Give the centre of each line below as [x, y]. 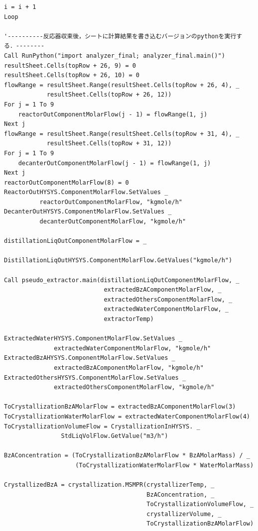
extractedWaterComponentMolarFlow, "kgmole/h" [132, 348]
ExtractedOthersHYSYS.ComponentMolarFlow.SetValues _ [95, 377]
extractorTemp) [129, 319]
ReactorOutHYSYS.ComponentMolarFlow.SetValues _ [86, 192]
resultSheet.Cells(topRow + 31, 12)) [109, 144]
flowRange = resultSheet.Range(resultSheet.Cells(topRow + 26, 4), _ [122, 85]
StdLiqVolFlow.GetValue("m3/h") [115, 436]
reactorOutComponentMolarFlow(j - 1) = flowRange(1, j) [113, 114]
